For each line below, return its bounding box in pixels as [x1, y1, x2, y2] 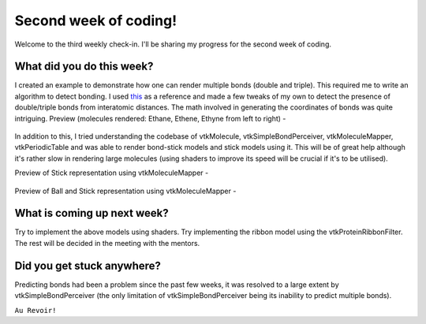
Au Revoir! [14, 306, 57, 315]
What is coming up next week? [14, 207, 169, 220]
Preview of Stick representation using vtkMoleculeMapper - [14, 168, 209, 177]
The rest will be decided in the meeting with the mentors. [14, 238, 200, 248]
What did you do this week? [14, 60, 154, 73]
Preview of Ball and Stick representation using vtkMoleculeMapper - [14, 186, 237, 196]
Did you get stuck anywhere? [14, 259, 162, 272]
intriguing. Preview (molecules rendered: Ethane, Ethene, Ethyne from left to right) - [14, 114, 286, 123]
